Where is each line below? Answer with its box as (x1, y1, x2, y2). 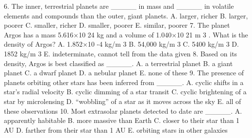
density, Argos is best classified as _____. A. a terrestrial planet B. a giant (4, 58, 233, 68)
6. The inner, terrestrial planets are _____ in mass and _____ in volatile (4, 1, 234, 11)
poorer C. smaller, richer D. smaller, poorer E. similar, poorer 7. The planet (4, 20, 230, 30)
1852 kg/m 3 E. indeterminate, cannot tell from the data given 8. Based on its (4, 48, 237, 58)
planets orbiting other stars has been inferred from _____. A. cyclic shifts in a (4, 77, 244, 87)
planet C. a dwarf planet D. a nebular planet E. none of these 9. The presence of (4, 68, 244, 78)
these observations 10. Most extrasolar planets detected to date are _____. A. (4, 105, 242, 116)
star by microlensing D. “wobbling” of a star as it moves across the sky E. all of (4, 96, 241, 106)
